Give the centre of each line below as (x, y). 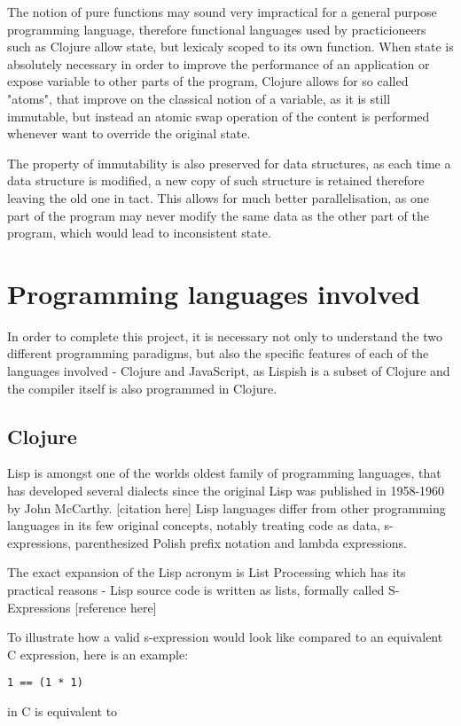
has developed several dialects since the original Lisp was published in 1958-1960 (226, 491)
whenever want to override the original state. (129, 133)
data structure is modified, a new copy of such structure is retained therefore (216, 180)
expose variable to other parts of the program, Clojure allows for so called (208, 81)
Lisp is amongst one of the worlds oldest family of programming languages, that (224, 473)
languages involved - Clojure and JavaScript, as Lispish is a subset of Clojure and (229, 371)
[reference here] (116, 607)
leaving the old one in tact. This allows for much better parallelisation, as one (219, 197)
